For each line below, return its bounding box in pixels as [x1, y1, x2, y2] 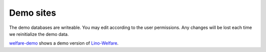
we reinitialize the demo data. [9, 31, 69, 37]
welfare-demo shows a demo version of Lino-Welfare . [9, 40, 119, 46]
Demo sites [9, 7, 56, 18]
